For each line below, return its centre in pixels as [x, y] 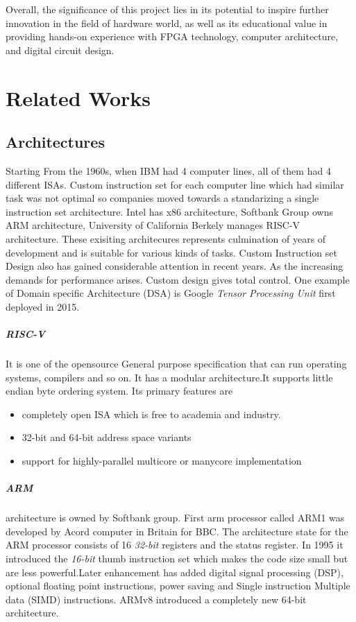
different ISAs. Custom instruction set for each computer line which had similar [175, 184]
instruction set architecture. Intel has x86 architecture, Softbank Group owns [169, 211]
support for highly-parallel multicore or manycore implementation [162, 461]
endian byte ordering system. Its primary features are [119, 391]
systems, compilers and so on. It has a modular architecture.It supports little [169, 377]
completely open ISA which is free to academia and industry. [151, 414]
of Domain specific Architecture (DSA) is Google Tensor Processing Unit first [171, 293]
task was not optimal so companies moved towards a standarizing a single [162, 198]
